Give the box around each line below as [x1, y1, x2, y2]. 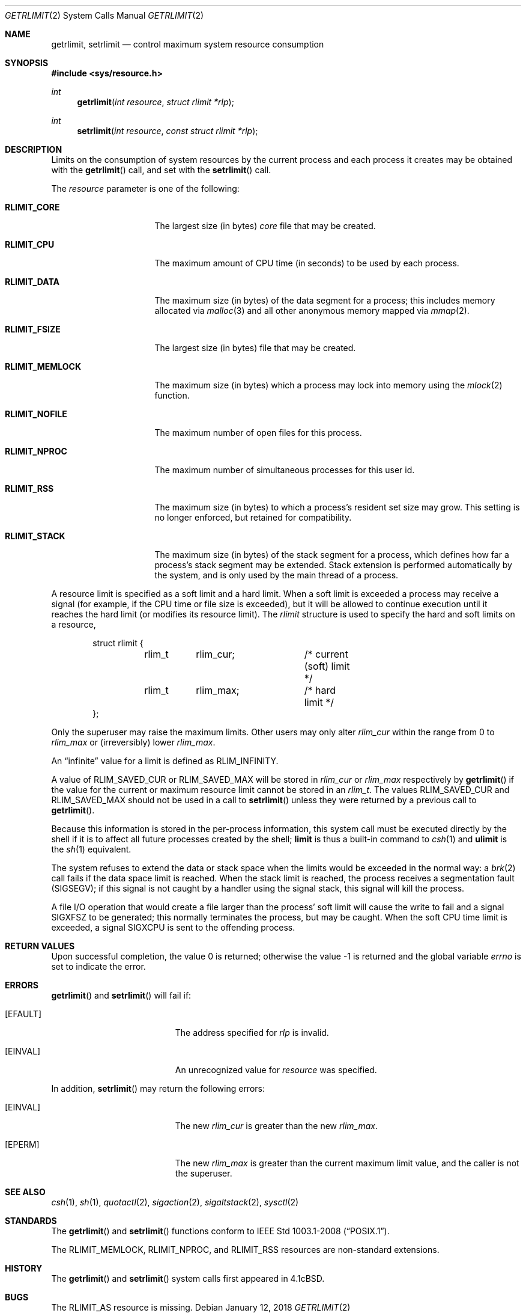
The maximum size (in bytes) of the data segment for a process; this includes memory [154, 295, 495, 305]
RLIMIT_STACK [5, 531, 65, 541]
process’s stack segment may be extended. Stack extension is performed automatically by [154, 560, 512, 570]
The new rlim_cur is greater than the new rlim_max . [175, 1121, 378, 1131]
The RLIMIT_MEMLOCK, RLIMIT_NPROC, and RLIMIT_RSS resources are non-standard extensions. [51, 1244, 440, 1255]
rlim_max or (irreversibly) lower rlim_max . [51, 737, 216, 747]
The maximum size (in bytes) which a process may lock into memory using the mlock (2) [154, 380, 503, 390]
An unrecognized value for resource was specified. [175, 1065, 377, 1075]
